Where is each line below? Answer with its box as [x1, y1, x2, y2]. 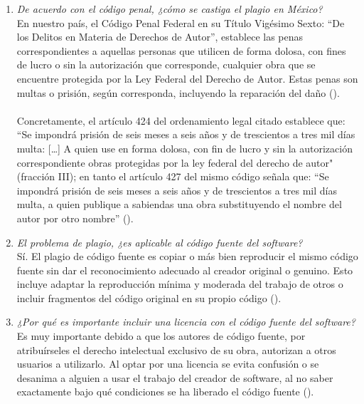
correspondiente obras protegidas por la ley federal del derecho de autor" [16, 155, 333, 170]
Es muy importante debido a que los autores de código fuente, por [16, 328, 306, 343]
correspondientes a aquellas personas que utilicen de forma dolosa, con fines [16, 43, 346, 58]
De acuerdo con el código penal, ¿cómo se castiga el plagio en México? [16, 1, 323, 16]
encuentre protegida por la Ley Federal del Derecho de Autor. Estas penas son [16, 71, 358, 86]
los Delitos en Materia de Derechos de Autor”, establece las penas [16, 29, 304, 44]
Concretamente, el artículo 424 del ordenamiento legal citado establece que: [16, 113, 346, 128]
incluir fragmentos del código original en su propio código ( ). [16, 290, 282, 305]
